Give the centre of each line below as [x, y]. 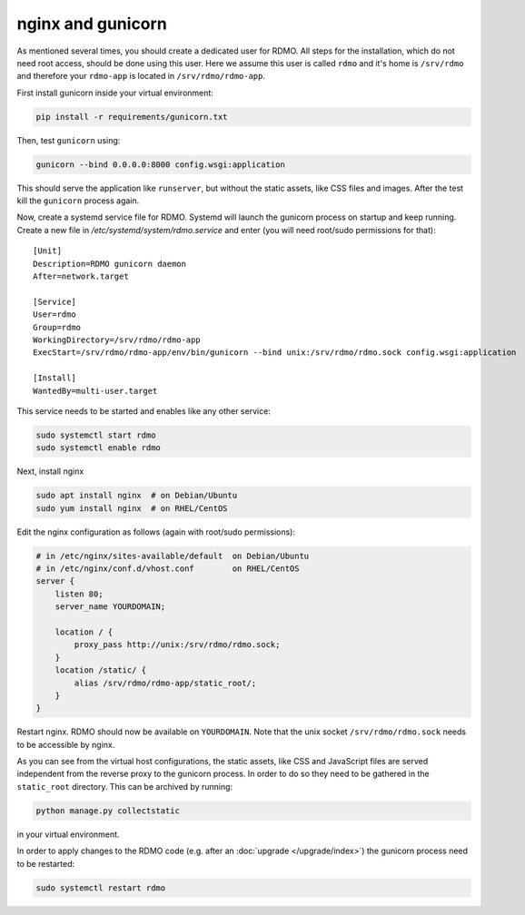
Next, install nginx [50, 471]
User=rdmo [54, 315]
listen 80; [79, 594]
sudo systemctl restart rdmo [101, 888]
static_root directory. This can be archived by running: [125, 786]
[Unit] [48, 251]
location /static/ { [101, 670]
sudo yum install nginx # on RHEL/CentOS [132, 508]
